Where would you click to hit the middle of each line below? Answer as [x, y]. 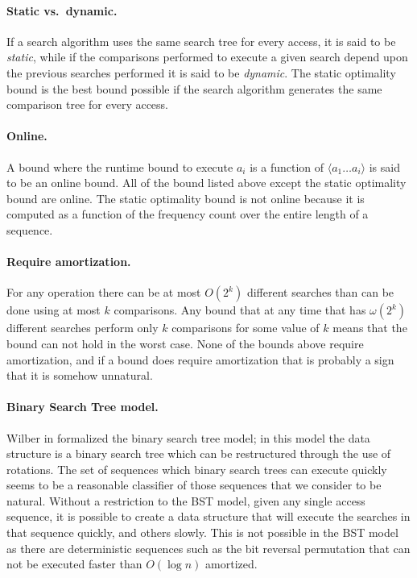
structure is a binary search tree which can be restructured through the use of [199, 453]
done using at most [54, 310]
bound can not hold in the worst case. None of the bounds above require [185, 343]
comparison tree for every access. [88, 104]
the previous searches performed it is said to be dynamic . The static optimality [201, 72]
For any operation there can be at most [104, 292]
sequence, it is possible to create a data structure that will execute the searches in [208, 516]
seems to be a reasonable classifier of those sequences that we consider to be [194, 485]
